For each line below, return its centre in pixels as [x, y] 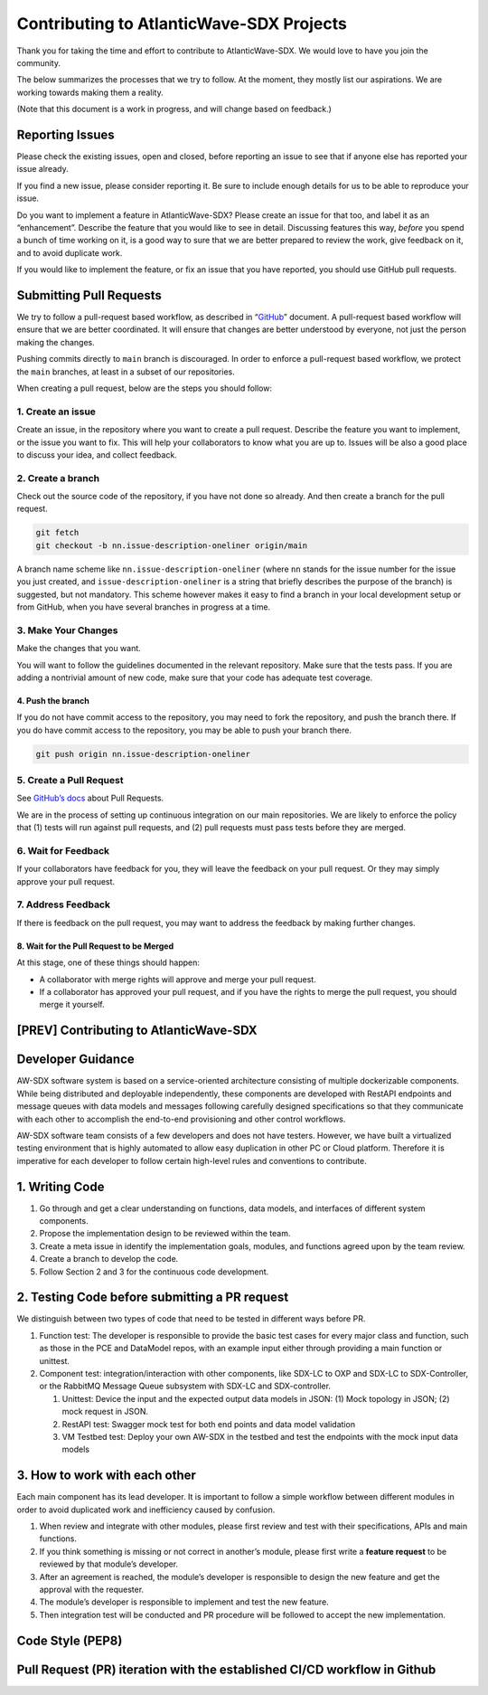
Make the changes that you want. [79, 649]
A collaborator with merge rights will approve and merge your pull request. [178, 979]
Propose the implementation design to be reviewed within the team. [165, 1234]
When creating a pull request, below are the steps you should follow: [145, 388]
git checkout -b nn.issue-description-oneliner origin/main [172, 545]
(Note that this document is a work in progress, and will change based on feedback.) [174, 109]
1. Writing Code [61, 1186]
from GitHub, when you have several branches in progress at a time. [144, 607]
